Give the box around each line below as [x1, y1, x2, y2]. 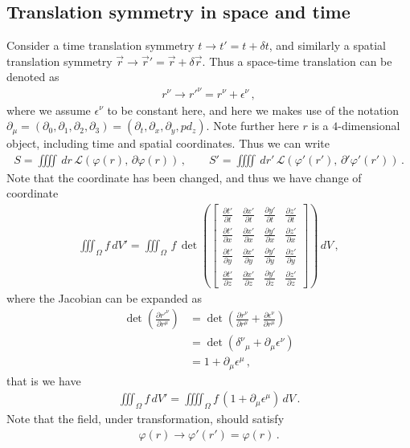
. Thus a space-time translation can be [202, 52, 392, 69]
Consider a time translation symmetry [6, 37, 195, 54]
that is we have [6, 372, 81, 389]
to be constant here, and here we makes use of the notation [107, 101, 400, 118]
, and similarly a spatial [269, 37, 386, 54]
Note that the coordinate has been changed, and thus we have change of [6, 169, 362, 185]
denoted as [6, 68, 59, 85]
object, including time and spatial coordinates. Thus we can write [6, 135, 330, 152]
